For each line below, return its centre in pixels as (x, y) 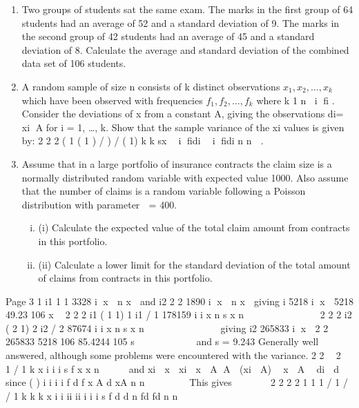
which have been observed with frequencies (112, 100)
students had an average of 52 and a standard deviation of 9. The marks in (181, 22)
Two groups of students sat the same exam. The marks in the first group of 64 (187, 9)
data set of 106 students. (74, 63)
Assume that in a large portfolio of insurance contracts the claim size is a (177, 163)
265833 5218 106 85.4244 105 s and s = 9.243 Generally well (162, 341)
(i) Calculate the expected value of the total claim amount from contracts (194, 227)
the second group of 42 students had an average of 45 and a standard (168, 36)
